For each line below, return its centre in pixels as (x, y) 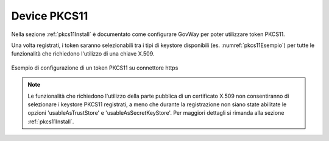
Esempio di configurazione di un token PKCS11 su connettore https (95, 68)
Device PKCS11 (50, 16)
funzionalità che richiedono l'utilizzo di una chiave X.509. (83, 54)
